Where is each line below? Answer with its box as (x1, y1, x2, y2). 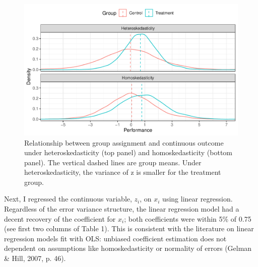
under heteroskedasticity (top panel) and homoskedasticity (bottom (24, 147, 233, 158)
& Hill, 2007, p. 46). (4, 253, 66, 263)
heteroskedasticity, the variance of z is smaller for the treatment (24, 167, 221, 177)
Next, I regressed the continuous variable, (4, 193, 132, 204)
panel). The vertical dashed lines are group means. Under (24, 157, 202, 167)
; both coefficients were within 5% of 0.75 (124, 213, 251, 224)
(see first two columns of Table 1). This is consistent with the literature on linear (4, 223, 254, 234)
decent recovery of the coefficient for (4, 213, 116, 224)
